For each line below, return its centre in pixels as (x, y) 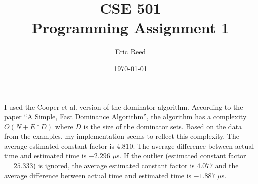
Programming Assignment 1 (131, 27)
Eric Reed (131, 52)
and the (227, 166)
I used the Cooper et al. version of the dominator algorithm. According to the (124, 106)
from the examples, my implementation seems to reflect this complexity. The (122, 136)
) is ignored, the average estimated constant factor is (114, 166)
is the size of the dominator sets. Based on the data (163, 126)
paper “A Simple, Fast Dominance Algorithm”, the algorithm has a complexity (125, 116)
